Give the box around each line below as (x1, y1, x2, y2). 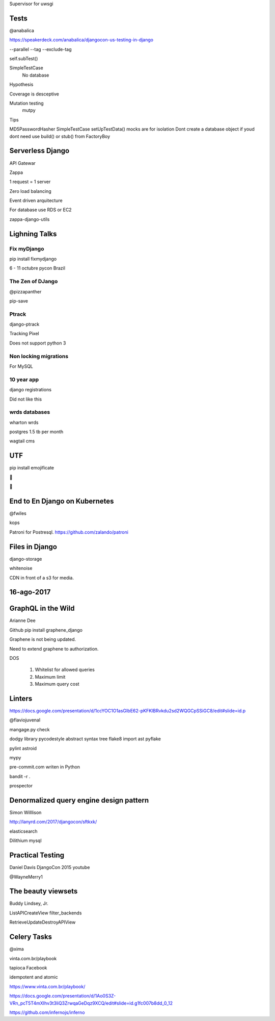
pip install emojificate (9, 465, 54, 471)
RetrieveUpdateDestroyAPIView (9, 919, 76, 926)
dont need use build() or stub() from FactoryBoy (9, 133, 111, 139)
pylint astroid (9, 745, 37, 751)
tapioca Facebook (9, 964, 47, 970)
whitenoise (9, 565, 33, 571)
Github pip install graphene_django (9, 627, 82, 633)
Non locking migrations (9, 353, 69, 360)
